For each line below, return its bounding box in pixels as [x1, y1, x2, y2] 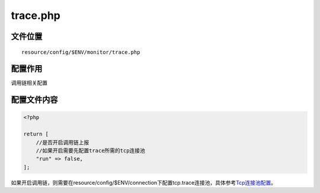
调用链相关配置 [11, 79, 47, 86]
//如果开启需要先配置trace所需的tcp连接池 [36, 147, 145, 154]
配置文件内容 [11, 95, 58, 105]
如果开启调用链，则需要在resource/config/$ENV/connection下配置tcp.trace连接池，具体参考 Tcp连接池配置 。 [11, 179, 277, 186]
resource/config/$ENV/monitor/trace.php [21, 49, 140, 56]
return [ [23, 131, 49, 137]
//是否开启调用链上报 [36, 139, 89, 146]
